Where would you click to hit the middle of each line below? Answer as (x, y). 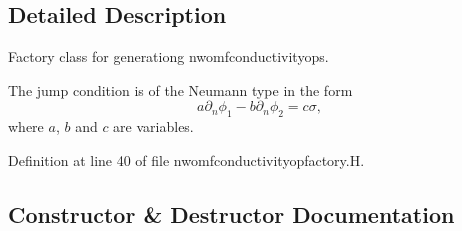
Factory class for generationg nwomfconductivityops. (168, 56)
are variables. (153, 126)
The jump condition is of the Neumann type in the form (180, 89)
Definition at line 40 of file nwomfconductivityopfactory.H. (186, 159)
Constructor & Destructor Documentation (231, 213)
